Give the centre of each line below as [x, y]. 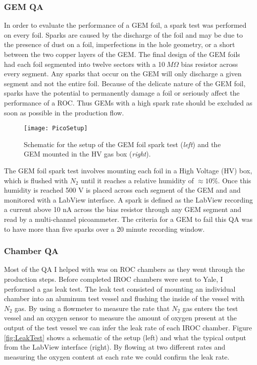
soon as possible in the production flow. [64, 112]
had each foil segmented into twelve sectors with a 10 [85, 64]
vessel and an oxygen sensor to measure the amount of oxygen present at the [120, 318]
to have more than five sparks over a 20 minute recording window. [104, 229]
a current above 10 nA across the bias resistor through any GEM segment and [123, 209]
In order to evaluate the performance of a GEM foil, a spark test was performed [125, 25]
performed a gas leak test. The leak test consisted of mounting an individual [120, 288]
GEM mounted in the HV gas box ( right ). [87, 154]
